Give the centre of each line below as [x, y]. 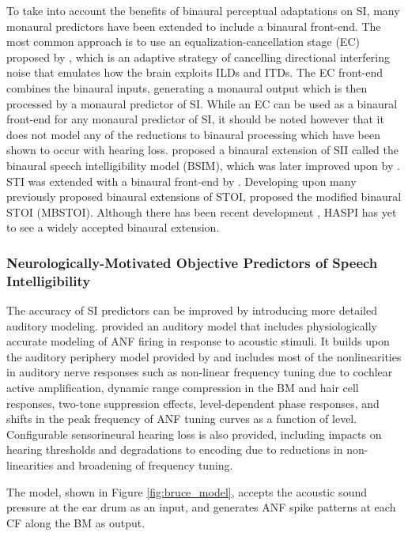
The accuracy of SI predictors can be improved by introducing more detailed [192, 310]
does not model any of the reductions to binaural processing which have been [193, 134]
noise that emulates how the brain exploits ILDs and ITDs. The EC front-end [195, 72]
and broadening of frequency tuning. [145, 464]
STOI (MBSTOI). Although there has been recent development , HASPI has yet [202, 211]
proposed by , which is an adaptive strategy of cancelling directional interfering [198, 57]
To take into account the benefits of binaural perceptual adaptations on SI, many [203, 10]
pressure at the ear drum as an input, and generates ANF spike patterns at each [201, 507]
